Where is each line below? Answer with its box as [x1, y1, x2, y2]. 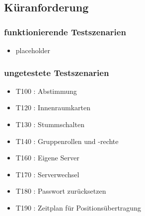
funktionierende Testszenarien [4, 25, 126, 38]
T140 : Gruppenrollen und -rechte [15, 136, 119, 146]
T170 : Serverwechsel [15, 169, 79, 179]
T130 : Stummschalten [15, 119, 84, 129]
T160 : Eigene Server [15, 152, 79, 163]
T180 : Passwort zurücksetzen [15, 186, 106, 196]
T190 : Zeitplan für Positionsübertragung [15, 202, 141, 213]
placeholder [15, 45, 51, 55]
